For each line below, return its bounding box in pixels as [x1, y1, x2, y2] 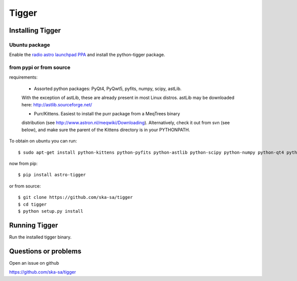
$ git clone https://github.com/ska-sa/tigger [18, 194, 133, 200]
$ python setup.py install [18, 208, 84, 214]
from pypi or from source [9, 64, 71, 71]
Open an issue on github [9, 260, 59, 266]
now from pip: [9, 160, 38, 166]
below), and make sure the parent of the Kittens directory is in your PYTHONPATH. [21, 127, 190, 133]
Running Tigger [9, 221, 58, 230]
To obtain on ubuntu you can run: [9, 138, 77, 144]
